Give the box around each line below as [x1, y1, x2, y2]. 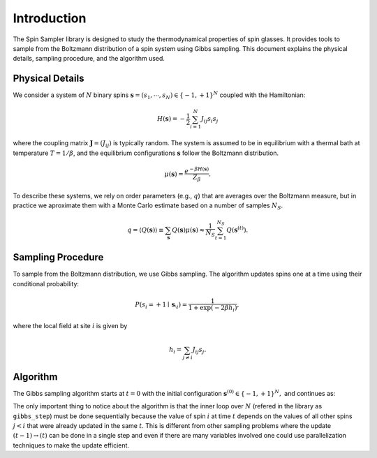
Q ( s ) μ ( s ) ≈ [172, 226, 205, 234]
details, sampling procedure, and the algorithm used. [13, 54, 165, 63]
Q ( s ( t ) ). [226, 224, 249, 234]
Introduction [13, 10, 87, 26]
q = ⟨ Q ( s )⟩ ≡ [126, 226, 164, 234]
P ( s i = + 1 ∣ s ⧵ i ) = [135, 301, 188, 310]
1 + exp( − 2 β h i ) [188, 304, 237, 313]
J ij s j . [192, 346, 207, 355]
